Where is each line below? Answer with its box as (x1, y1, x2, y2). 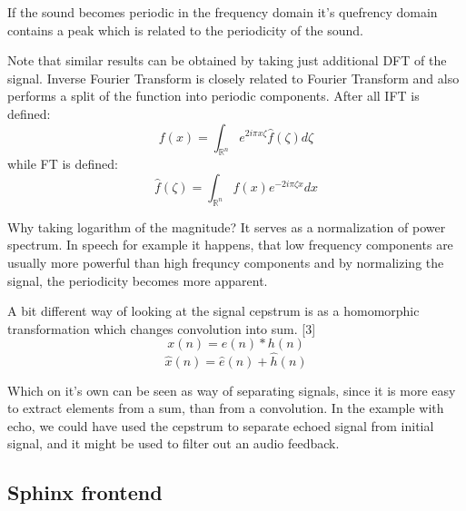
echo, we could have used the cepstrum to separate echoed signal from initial (7, 416, 434, 435)
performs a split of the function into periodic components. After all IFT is (7, 86, 420, 105)
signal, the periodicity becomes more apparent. (7, 270, 268, 290)
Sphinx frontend (7, 478, 163, 506)
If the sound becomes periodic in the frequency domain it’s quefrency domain (7, 3, 438, 21)
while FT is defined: (7, 154, 118, 173)
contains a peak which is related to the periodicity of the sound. (7, 20, 363, 39)
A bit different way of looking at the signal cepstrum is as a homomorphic (7, 301, 420, 320)
